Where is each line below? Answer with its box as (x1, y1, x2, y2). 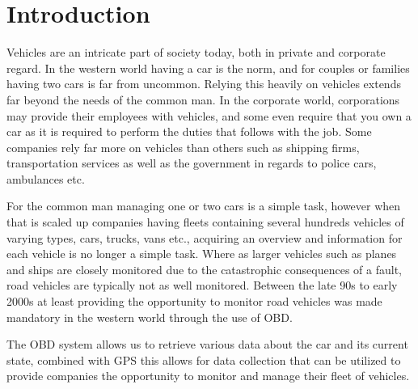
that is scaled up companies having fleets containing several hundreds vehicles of (6, 214, 404, 230)
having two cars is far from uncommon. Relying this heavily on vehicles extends (6, 75, 401, 92)
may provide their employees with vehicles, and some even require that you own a (6, 107, 412, 124)
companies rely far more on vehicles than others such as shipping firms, (6, 138, 360, 155)
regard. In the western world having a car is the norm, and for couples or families (6, 59, 410, 76)
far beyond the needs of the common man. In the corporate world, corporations (6, 91, 400, 108)
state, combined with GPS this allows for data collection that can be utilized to (6, 351, 401, 368)
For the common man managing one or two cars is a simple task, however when (6, 197, 401, 214)
